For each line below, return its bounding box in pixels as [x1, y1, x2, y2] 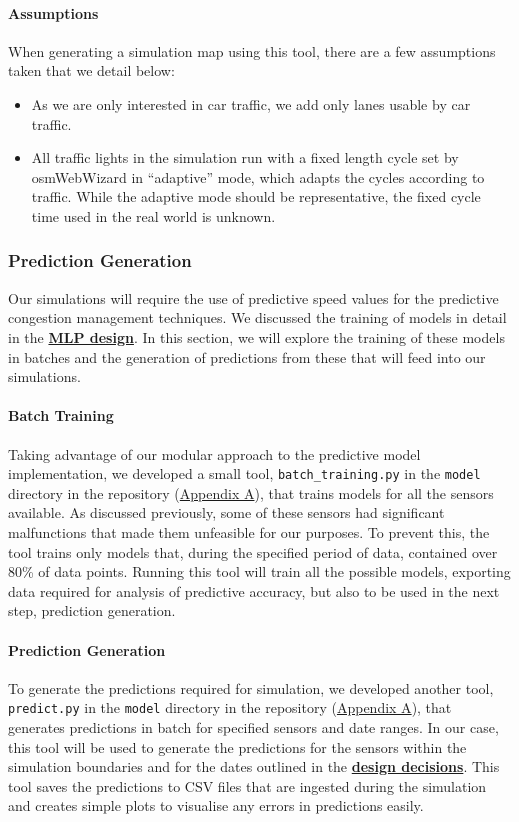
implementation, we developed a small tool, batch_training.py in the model [8, 463, 481, 484]
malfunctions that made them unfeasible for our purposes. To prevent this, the [8, 521, 490, 542]
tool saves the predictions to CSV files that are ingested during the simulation [8, 775, 487, 796]
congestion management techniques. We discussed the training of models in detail [8, 307, 507, 328]
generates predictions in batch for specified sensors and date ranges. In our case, [8, 716, 499, 737]
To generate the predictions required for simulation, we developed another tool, [8, 677, 494, 698]
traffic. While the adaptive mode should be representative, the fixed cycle [31, 186, 481, 207]
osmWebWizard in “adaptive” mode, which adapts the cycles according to [31, 166, 485, 187]
